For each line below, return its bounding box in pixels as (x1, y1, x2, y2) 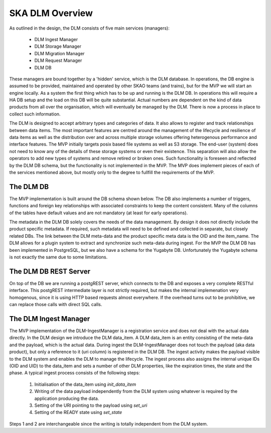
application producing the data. (34, 395, 99, 401)
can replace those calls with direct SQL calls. (9, 302, 102, 308)
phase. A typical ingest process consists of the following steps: (9, 370, 140, 376)
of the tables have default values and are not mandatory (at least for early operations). (9, 210, 188, 216)
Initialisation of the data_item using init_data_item (34, 381, 137, 387)
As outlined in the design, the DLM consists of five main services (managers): (9, 25, 170, 31)
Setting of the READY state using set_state (34, 409, 122, 415)
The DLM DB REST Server (9, 267, 90, 275)
